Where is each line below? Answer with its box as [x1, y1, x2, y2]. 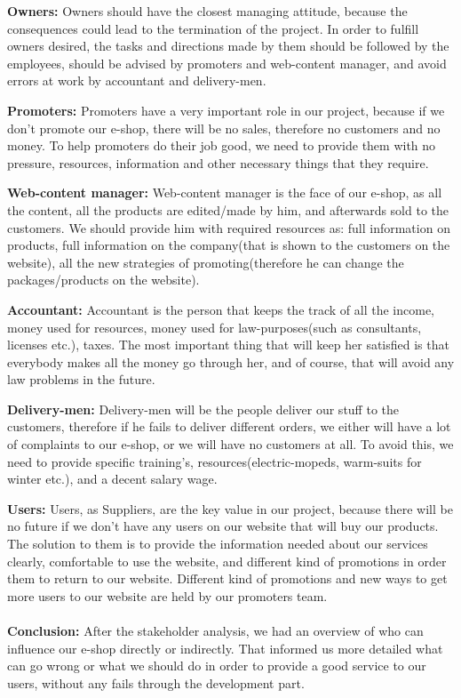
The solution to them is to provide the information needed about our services [7, 534, 428, 553]
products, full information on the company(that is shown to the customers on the [7, 236, 450, 254]
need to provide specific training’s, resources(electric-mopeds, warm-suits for [7, 452, 422, 470]
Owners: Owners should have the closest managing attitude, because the [7, 2, 408, 20]
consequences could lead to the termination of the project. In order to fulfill [7, 19, 419, 37]
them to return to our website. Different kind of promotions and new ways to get [7, 569, 448, 588]
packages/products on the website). [7, 270, 200, 289]
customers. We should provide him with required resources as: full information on [7, 218, 450, 237]
